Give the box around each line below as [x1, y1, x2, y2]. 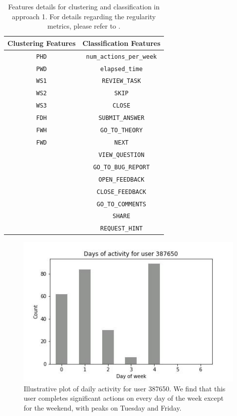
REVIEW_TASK [102, 77, 141, 85]
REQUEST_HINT [100, 225, 143, 232]
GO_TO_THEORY [100, 127, 143, 134]
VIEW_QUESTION [98, 151, 145, 158]
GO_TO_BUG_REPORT [93, 163, 150, 171]
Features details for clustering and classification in [8, 1, 160, 11]
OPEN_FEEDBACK [98, 176, 145, 183]
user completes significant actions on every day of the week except [24, 393, 224, 403]
